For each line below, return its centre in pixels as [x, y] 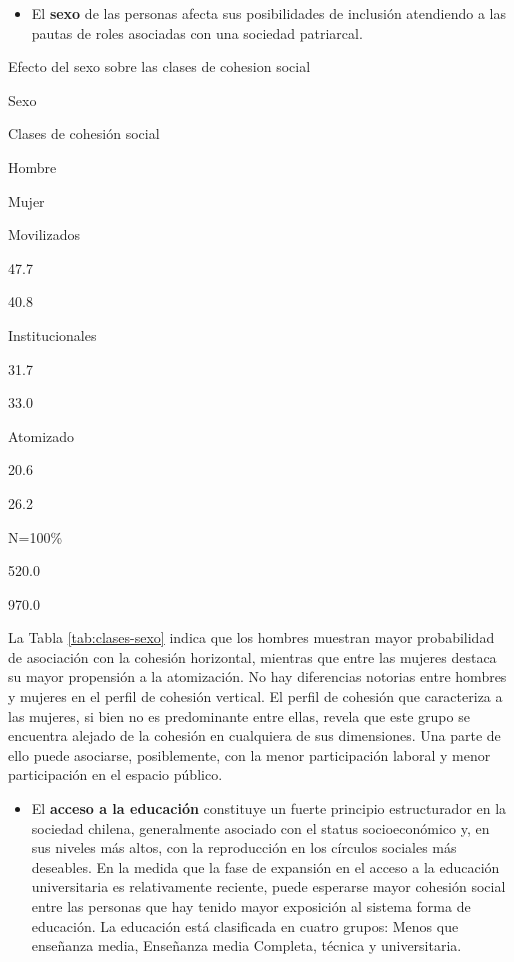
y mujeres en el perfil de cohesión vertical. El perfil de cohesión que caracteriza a [255, 696]
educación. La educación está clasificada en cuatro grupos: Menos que [245, 925]
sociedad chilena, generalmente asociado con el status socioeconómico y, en [260, 827]
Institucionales [52, 334]
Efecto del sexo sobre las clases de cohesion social [159, 66]
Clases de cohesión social [84, 133]
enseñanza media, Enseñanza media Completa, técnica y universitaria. [246, 945]
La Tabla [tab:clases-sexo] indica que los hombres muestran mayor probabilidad [251, 637]
